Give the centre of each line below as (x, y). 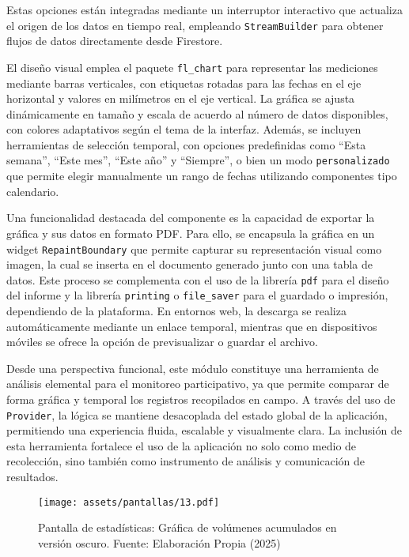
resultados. (32, 477)
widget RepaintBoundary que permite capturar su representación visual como (194, 248)
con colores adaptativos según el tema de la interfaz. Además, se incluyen (184, 129)
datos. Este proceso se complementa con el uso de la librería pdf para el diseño (198, 279)
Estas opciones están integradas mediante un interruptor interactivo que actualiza (204, 9)
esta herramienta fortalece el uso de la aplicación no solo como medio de (182, 445)
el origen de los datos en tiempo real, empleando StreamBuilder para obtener (195, 25)
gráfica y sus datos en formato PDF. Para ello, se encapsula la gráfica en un (191, 233)
